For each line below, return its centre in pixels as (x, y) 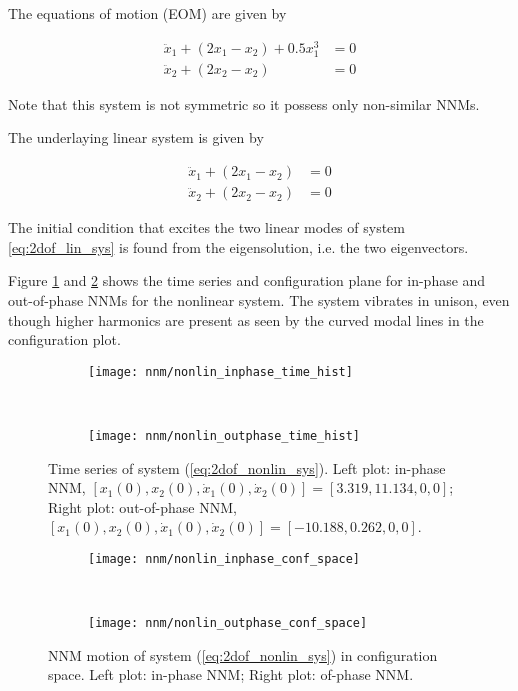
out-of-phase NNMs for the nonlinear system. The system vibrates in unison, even (259, 299)
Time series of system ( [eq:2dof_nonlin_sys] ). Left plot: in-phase (247, 467)
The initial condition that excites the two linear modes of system (206, 227)
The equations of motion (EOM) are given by (147, 13)
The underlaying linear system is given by (136, 137)
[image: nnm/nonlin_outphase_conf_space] (228, 623)
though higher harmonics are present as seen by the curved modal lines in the (246, 319)
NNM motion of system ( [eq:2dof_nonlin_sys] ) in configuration (243, 654)
